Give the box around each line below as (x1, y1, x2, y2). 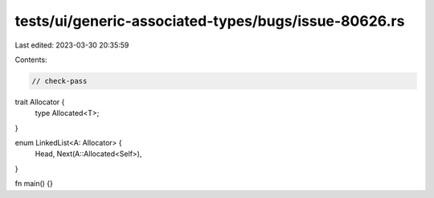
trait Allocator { (14, 97, 65, 106)
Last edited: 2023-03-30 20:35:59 (14, 40, 129, 50)
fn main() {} (14, 179, 54, 188)
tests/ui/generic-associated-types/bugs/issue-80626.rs (14, 12, 405, 30)
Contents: (14, 55, 47, 64)
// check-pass (31, 76, 88, 85)
